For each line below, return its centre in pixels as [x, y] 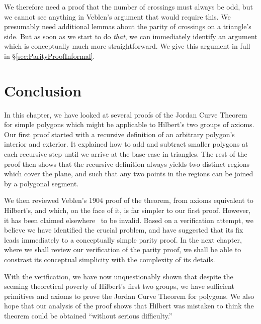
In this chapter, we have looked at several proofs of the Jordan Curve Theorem [126, 114]
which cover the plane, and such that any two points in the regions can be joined [129, 174]
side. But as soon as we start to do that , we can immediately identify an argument [131, 36]
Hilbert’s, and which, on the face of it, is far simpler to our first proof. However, [127, 210]
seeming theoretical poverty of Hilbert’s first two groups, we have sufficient [119, 286]
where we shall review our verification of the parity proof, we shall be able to [123, 249]
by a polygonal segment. [41, 183]
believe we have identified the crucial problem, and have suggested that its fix [124, 230]
